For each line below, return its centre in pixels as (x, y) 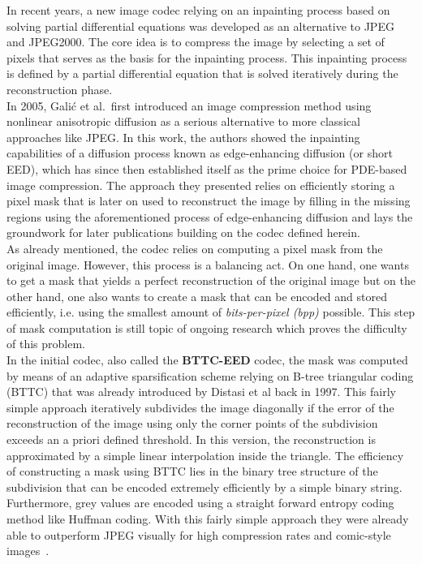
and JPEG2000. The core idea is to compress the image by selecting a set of (196, 42)
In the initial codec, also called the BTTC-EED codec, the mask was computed (207, 360)
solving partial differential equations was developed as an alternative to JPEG (200, 26)
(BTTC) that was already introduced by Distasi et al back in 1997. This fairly (201, 392)
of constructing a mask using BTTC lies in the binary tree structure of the (192, 471)
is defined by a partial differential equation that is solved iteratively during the (202, 73)
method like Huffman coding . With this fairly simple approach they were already (208, 519)
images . (28, 551)
